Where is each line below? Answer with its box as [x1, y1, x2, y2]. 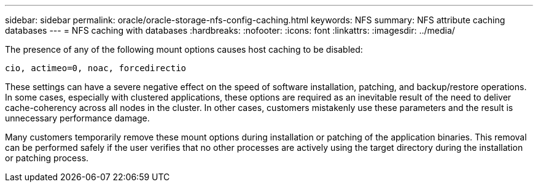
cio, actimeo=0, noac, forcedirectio [5, 63, 187, 73]
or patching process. [5, 153, 89, 163]
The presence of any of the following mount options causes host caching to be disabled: [5, 44, 363, 55]
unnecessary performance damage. [5, 113, 150, 123]
